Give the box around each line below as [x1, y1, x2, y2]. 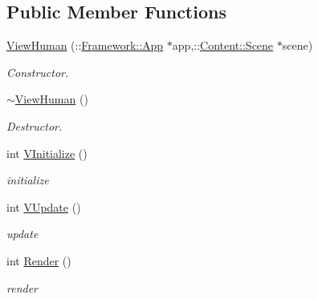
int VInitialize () [6, 144, 88, 161]
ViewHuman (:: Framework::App [6, 37, 164, 54]
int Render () [6, 252, 71, 269]
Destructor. [6, 117, 63, 134]
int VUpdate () [6, 198, 81, 215]
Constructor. [6, 63, 69, 80]
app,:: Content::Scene [172, 37, 274, 54]
